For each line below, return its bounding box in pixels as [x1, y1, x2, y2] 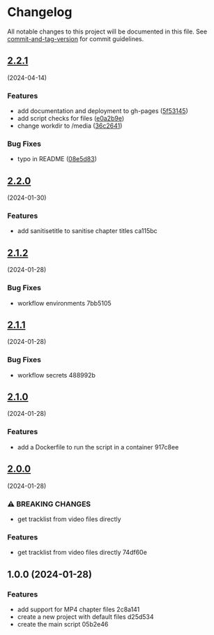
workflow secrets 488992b [17, 371, 96, 379]
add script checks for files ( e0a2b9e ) [17, 114, 125, 123]
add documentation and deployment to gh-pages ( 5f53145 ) [17, 107, 188, 115]
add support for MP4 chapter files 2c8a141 [17, 605, 140, 613]
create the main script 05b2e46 [17, 620, 109, 628]
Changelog [7, 4, 72, 20]
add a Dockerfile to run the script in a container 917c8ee [17, 442, 179, 451]
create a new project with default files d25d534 [17, 612, 155, 621]
